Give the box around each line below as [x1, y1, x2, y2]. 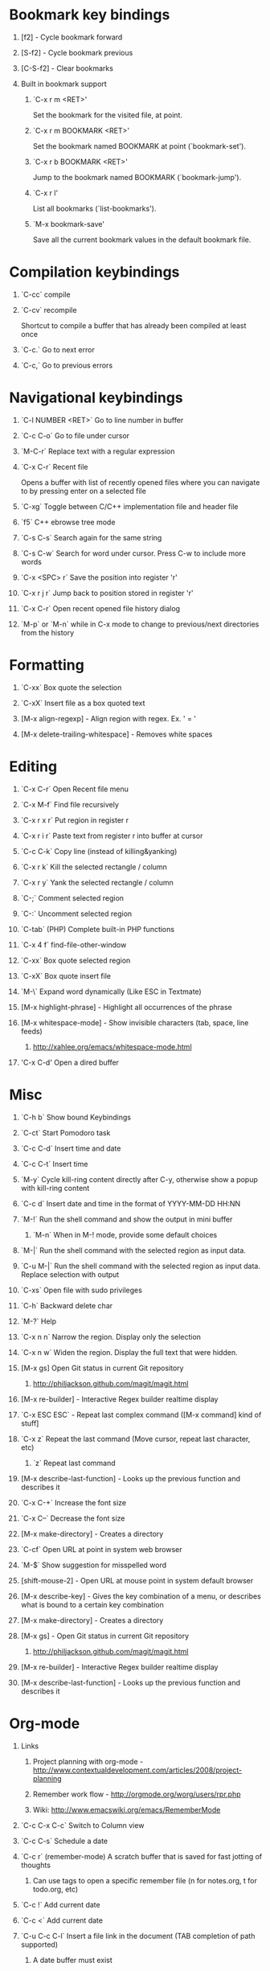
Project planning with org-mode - [32, 1756, 144, 1766]
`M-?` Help [20, 1316, 57, 1326]
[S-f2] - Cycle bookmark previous [20, 47, 133, 57]
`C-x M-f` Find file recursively [20, 799, 120, 809]
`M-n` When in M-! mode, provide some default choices [32, 1230, 218, 1239]
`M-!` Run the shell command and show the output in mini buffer [20, 1214, 233, 1224]
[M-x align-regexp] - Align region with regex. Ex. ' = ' [20, 713, 196, 723]
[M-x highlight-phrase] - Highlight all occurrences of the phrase [20, 1002, 232, 1012]
